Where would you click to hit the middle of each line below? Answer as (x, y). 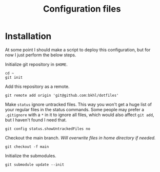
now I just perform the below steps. (41, 55)
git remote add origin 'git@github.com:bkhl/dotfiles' (62, 95)
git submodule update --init (35, 164)
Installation (28, 36)
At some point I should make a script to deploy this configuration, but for (78, 50)
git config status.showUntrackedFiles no (48, 129)
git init (14, 77)
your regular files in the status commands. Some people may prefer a (75, 109)
